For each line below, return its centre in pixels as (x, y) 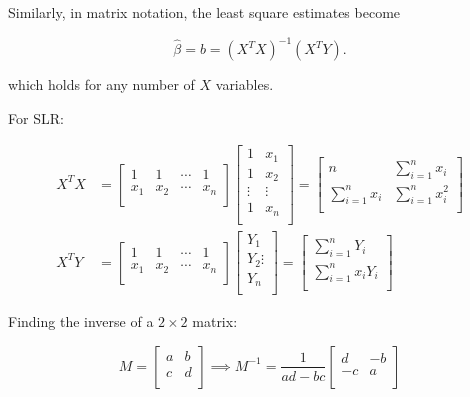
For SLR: (36, 117)
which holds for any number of (101, 84)
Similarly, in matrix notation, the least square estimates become (204, 12)
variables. (244, 84)
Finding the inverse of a (81, 321)
